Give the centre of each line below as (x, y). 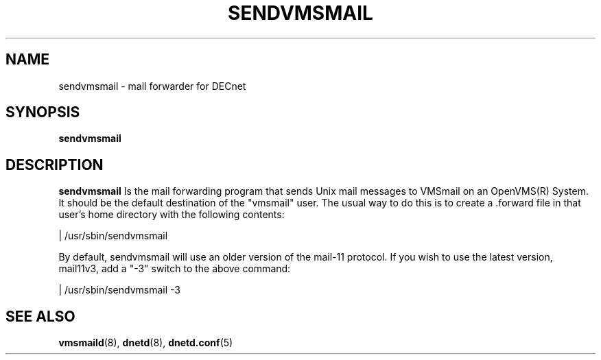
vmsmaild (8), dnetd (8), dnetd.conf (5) (146, 343)
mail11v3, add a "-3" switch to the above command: (175, 269)
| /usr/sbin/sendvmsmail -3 (119, 290)
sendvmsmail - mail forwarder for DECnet (152, 86)
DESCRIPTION (55, 165)
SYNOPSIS (43, 112)
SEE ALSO (40, 316)
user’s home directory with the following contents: (172, 215)
